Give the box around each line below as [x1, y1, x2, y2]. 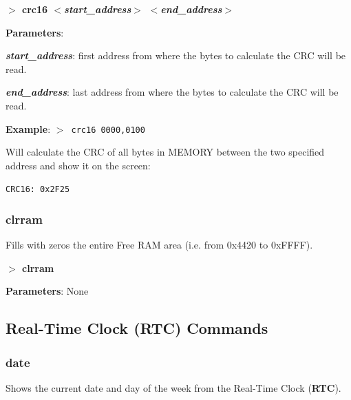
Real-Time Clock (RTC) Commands [6, 317, 268, 339]
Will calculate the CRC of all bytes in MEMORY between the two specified [6, 145, 325, 159]
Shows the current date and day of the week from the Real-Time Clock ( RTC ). [6, 381, 341, 395]
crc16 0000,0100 [71, 125, 145, 135]
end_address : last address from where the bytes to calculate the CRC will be [6, 85, 339, 99]
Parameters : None [6, 284, 89, 298]
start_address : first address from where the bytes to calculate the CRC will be [6, 48, 346, 63]
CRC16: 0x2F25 [6, 185, 70, 195]
